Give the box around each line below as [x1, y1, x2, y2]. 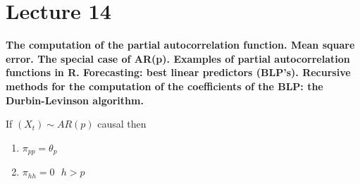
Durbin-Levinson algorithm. [6, 92, 144, 107]
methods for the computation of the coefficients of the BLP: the [6, 78, 323, 93]
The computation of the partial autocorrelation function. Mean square [6, 37, 355, 52]
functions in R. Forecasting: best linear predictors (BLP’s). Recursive [6, 65, 351, 80]
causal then [97, 116, 147, 131]
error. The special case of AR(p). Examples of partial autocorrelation [6, 51, 350, 66]
